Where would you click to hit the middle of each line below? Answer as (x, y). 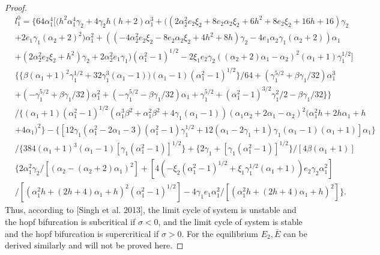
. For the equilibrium (220, 233)
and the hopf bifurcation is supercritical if (82, 233)
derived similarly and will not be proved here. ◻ (94, 245)
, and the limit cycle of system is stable (230, 221)
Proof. (16, 7)
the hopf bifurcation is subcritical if (70, 221)
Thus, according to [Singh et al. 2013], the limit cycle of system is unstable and (151, 210)
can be (295, 233)
